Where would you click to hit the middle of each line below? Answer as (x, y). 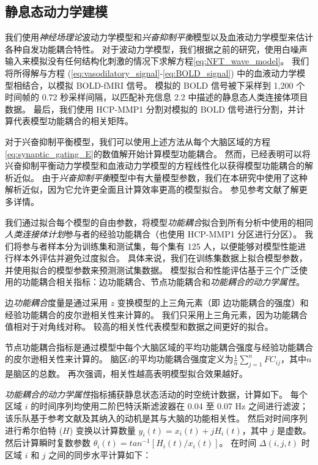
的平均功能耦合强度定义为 (182, 359)
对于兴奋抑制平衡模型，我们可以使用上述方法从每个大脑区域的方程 (138, 141)
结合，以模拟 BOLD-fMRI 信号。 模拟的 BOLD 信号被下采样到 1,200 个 (163, 85)
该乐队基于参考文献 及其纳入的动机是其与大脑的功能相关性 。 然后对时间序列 (156, 418)
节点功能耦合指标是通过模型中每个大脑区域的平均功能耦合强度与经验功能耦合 (159, 347)
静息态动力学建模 (56, 11)
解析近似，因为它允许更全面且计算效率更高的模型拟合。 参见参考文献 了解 (152, 189)
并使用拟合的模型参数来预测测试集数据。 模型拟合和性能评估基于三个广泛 (152, 270)
